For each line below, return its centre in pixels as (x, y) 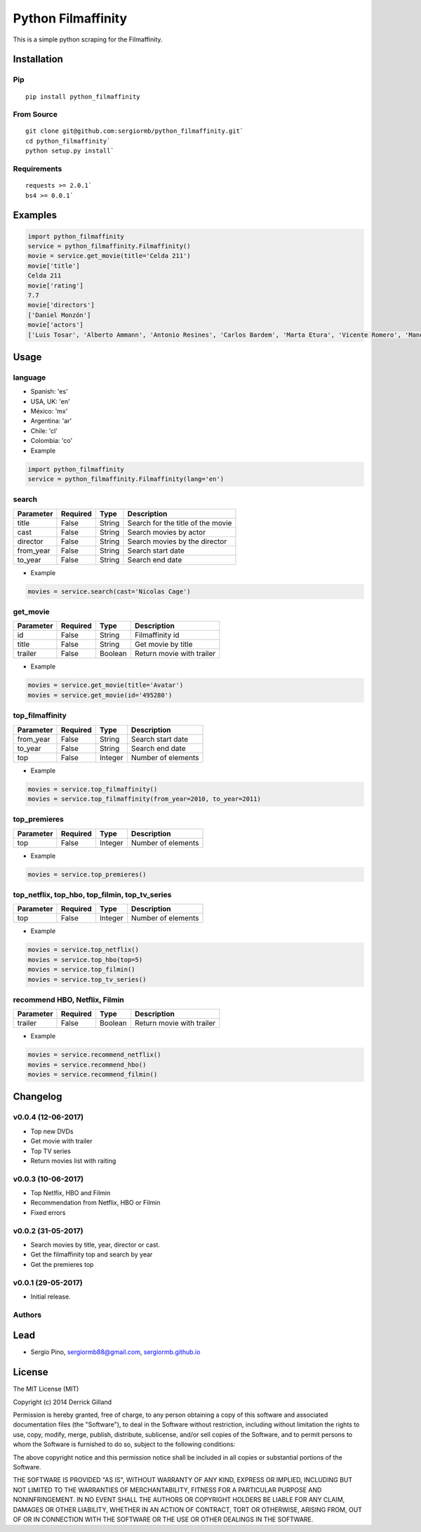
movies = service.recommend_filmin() (93, 1075)
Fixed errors (48, 1212)
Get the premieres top (62, 1264)
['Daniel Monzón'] (59, 315)
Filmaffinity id (157, 635)
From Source (35, 115)
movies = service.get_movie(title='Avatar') (106, 685)
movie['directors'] (61, 305)
